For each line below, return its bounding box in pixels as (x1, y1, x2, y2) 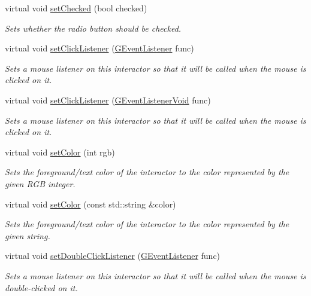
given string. (5, 229, 50, 242)
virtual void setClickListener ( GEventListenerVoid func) (5, 93, 211, 106)
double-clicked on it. (5, 281, 78, 294)
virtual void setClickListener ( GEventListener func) (5, 42, 194, 54)
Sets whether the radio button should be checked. (5, 22, 182, 34)
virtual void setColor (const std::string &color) (5, 197, 176, 210)
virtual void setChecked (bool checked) (5, 2, 147, 14)
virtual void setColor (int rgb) (5, 145, 115, 158)
